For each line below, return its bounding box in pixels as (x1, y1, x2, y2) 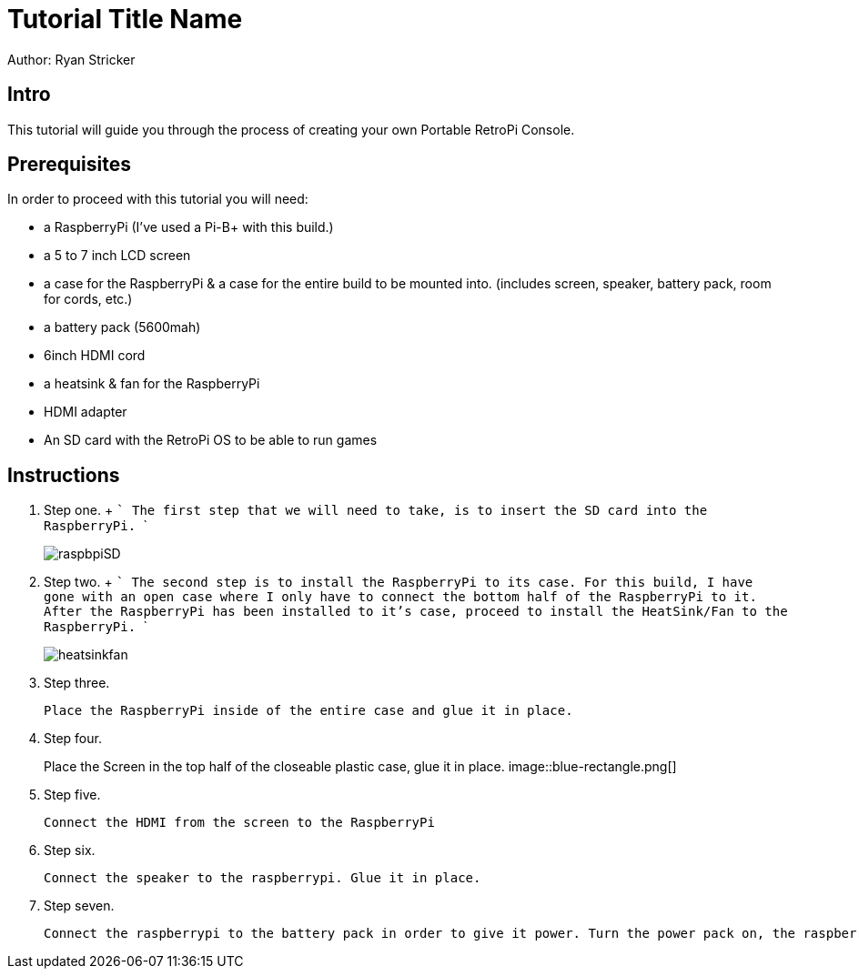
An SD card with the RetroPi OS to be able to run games (44, 432, 378, 448)
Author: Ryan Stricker (7, 51, 136, 67)
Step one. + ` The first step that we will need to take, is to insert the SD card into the (44, 502, 708, 518)
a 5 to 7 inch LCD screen (44, 247, 191, 264)
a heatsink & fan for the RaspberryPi (44, 376, 260, 392)
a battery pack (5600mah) (44, 319, 201, 336)
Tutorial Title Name (7, 4, 243, 35)
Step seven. (44, 898, 115, 914)
